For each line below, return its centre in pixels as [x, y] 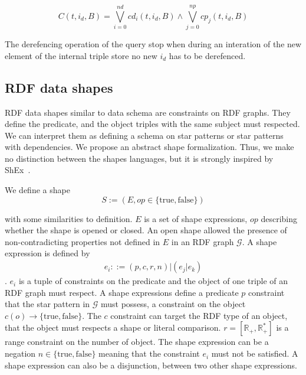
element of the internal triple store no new [81, 55]
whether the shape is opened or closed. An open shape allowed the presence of [146, 230]
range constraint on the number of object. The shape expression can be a [137, 342]
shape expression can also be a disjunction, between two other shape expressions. [151, 365]
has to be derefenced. [207, 55]
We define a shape [37, 190]
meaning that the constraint [149, 353]
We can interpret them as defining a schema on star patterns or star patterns [144, 135]
